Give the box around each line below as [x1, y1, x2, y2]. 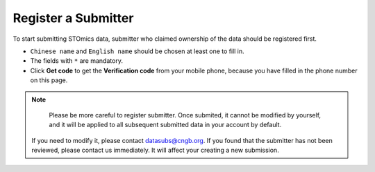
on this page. [30, 76, 68, 84]
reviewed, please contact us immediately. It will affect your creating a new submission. [31, 146, 279, 155]
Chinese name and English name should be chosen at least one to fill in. [30, 47, 244, 55]
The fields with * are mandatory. [30, 57, 123, 65]
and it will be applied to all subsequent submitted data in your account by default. [49, 121, 282, 129]
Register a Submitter [12, 10, 134, 26]
